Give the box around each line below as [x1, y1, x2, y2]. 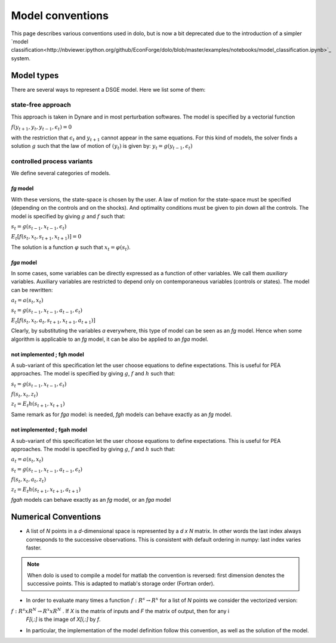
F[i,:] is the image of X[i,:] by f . [26, 616, 101, 623]
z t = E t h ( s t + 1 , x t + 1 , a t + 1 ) [11, 486, 81, 494]
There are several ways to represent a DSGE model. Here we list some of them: [11, 86, 206, 93]
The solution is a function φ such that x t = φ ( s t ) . [11, 243, 131, 252]
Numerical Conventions [11, 512, 101, 522]
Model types [11, 70, 59, 80]
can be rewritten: [11, 286, 53, 293]
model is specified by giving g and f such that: [11, 212, 125, 220]
